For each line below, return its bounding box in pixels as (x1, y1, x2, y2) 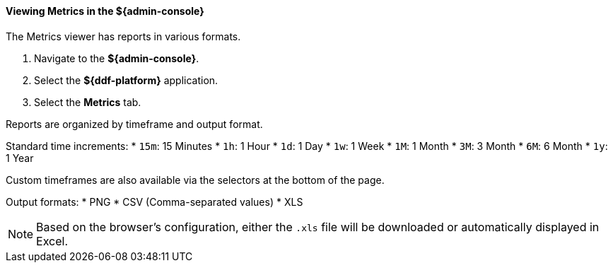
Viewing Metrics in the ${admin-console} (6, 5, 204, 17)
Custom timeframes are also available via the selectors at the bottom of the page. (6, 173, 385, 186)
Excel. (36, 233, 69, 248)
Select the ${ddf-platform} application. (34, 74, 218, 86)
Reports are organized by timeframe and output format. (6, 117, 263, 130)
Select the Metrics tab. (34, 95, 141, 108)
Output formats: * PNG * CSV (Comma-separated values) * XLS (6, 195, 303, 208)
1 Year (6, 151, 34, 164)
